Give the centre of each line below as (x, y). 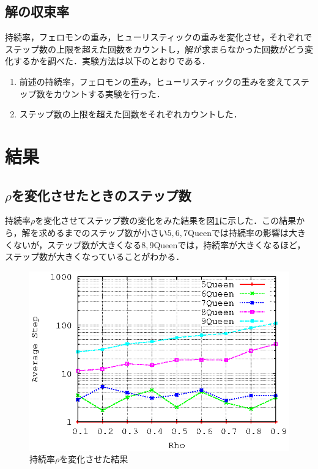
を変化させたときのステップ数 (101, 195)
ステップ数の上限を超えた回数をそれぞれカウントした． (131, 114)
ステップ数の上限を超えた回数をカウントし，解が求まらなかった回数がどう (155, 49)
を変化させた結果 (94, 459)
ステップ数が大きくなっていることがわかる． (95, 257)
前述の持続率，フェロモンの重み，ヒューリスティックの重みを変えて (156, 81)
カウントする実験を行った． (109, 93)
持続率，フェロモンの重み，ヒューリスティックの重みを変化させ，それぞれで (159, 37)
